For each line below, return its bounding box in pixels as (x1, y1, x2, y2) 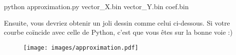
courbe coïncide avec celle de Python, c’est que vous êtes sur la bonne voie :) (4, 27, 233, 37)
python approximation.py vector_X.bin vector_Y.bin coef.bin (4, 1, 189, 11)
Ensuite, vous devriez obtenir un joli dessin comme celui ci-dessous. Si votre (4, 17, 230, 27)
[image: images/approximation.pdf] (23, 44, 139, 51)
